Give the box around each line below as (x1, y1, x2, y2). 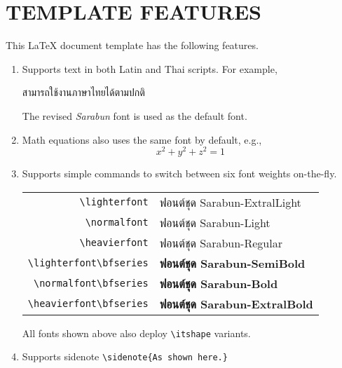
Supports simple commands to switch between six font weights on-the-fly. (22, 166, 337, 181)
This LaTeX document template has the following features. (6, 38, 259, 53)
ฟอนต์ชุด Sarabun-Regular (159, 234, 282, 251)
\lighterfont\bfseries (27, 257, 149, 269)
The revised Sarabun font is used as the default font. (22, 108, 247, 123)
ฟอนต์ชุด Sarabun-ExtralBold (159, 295, 313, 312)
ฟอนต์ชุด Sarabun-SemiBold (159, 254, 306, 271)
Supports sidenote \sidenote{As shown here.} (22, 349, 228, 364)
